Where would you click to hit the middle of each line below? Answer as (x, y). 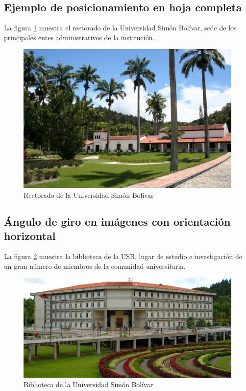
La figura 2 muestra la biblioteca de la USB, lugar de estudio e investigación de (123, 256)
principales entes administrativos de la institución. (79, 37)
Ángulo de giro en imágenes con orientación (117, 221)
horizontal (30, 236)
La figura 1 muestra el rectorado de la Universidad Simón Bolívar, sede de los (120, 28)
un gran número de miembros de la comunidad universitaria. (95, 266)
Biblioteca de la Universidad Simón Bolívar (88, 384)
